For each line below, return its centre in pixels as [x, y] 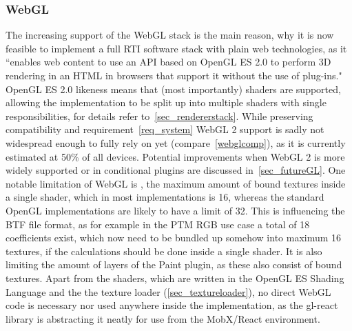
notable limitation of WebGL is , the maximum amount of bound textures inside [176, 183]
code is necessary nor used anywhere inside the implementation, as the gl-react [172, 305]
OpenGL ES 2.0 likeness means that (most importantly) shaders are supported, [173, 89]
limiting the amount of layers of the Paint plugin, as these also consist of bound [174, 264]
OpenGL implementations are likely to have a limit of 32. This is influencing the [175, 210]
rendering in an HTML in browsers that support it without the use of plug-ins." [174, 75]
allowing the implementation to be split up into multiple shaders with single [166, 102]
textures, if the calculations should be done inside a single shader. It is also [164, 251]
